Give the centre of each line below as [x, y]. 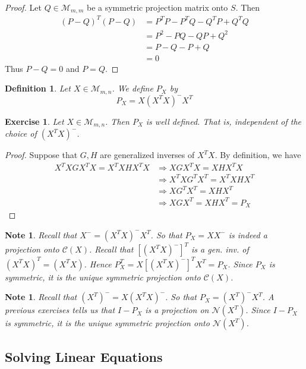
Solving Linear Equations [84, 356]
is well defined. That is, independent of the [224, 121]
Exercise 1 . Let [34, 121]
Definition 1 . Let [38, 88]
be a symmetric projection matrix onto [157, 7]
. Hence [98, 264]
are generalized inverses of [147, 155]
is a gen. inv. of [220, 249]
